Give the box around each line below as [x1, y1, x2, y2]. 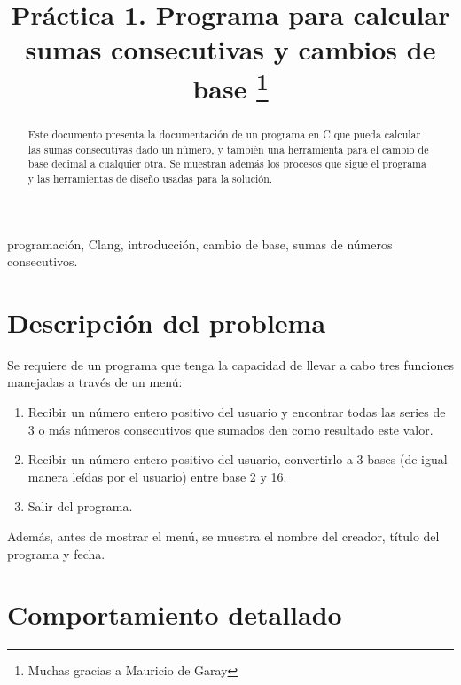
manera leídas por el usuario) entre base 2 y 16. [27, 467, 287, 485]
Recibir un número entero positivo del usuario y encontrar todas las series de [27, 403, 446, 421]
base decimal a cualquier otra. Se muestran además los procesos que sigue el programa [27, 156, 426, 171]
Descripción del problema [7, 303, 326, 340]
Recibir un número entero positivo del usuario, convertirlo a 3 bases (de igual [27, 450, 448, 468]
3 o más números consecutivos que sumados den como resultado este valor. [27, 420, 434, 438]
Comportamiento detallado [7, 596, 342, 633]
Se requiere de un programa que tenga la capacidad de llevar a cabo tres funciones [7, 355, 454, 374]
